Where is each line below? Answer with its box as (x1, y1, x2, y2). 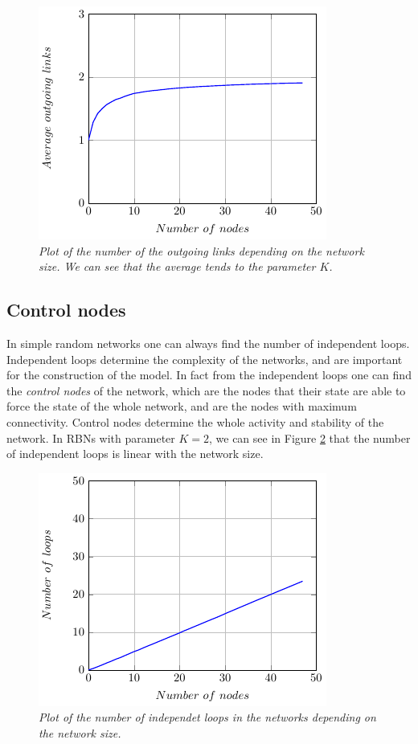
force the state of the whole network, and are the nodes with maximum (6, 398, 357, 415)
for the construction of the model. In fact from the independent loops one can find (6, 366, 412, 383)
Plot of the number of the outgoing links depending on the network (39, 242, 364, 259)
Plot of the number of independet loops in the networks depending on (39, 709, 376, 726)
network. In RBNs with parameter (6, 429, 175, 446)
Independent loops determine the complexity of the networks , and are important (6, 350, 403, 367)
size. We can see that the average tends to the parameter (39, 258, 316, 275)
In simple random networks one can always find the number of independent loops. (6, 334, 410, 351)
